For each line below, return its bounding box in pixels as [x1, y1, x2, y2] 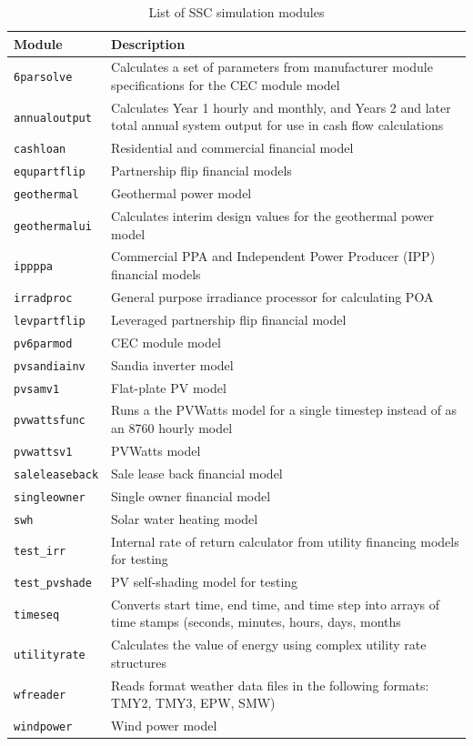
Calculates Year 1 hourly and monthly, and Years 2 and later [111, 97, 451, 116]
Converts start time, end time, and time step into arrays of [111, 594, 440, 613]
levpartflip [14, 314, 86, 328]
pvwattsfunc [14, 414, 86, 428]
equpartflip [14, 166, 86, 179]
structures [111, 652, 166, 671]
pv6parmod [14, 337, 73, 350]
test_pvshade [14, 576, 92, 590]
